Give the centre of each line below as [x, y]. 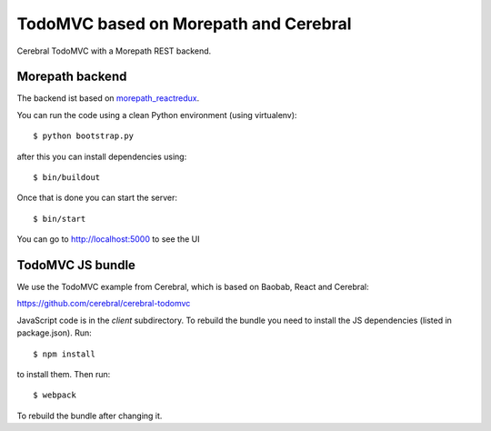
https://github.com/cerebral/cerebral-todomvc [104, 304]
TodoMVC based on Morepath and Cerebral [184, 24]
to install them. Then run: [64, 375]
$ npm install [64, 354]
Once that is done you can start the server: [97, 198]
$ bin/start [60, 219]
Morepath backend [72, 77]
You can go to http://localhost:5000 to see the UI [108, 239]
